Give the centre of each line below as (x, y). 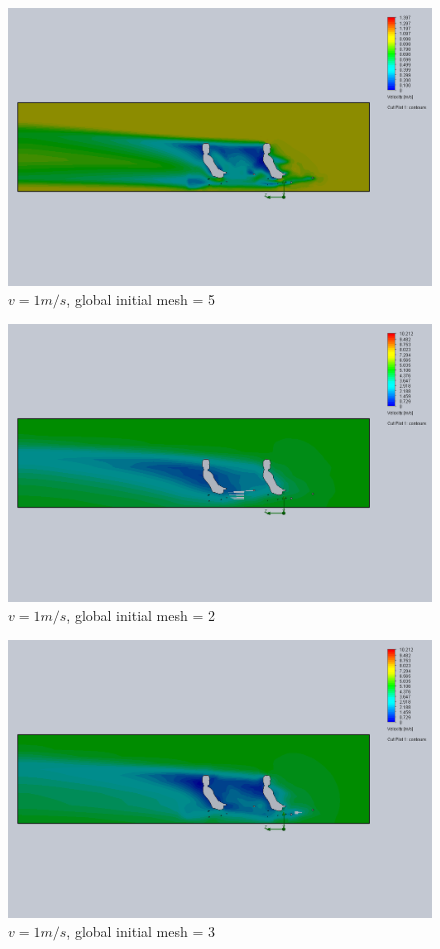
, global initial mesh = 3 (140, 931)
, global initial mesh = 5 (140, 299)
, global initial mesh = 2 (140, 615)
